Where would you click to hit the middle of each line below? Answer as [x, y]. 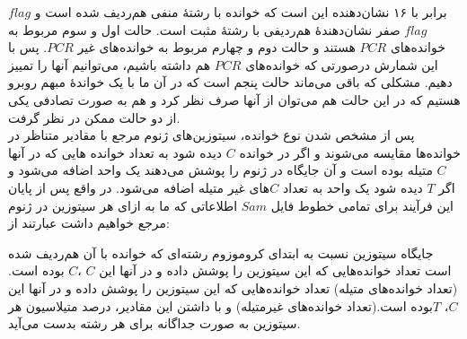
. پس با [28, 47]
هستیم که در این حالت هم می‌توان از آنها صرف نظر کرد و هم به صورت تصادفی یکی [234, 99]
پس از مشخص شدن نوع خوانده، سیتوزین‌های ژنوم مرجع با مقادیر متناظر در [211, 135]
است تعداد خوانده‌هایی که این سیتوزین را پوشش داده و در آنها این [275, 270]
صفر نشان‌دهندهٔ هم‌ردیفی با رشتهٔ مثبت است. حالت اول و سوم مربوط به [204, 29]
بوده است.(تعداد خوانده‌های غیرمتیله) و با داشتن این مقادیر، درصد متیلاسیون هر [221, 305]
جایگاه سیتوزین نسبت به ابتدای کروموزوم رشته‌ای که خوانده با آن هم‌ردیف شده [221, 252]
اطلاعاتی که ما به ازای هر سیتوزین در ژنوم [123, 205]
